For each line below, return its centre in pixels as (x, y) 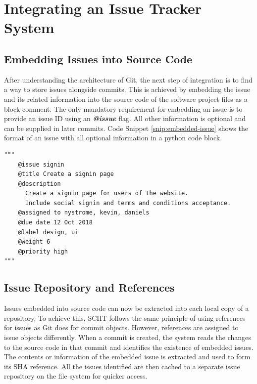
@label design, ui (48, 232)
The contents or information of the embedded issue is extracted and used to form (127, 357)
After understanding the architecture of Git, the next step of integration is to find (128, 79)
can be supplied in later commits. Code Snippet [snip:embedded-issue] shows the (126, 128)
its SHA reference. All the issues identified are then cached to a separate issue (122, 366)
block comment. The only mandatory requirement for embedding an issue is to (123, 108)
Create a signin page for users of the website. (107, 193)
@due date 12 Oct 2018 (55, 223)
